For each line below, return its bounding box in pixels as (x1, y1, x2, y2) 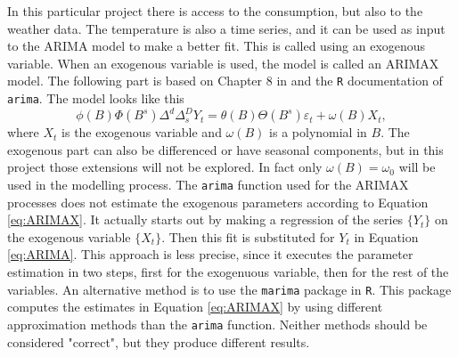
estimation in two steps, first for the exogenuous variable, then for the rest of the (7, 263, 449, 280)
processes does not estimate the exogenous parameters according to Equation (7, 192, 429, 211)
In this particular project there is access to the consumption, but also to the (7, 2, 423, 20)
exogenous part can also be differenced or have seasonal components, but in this (7, 140, 444, 158)
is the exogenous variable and (61, 123, 222, 142)
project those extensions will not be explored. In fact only (7, 158, 323, 176)
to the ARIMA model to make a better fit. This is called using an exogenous (7, 37, 426, 55)
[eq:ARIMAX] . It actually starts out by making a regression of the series (7, 210, 404, 229)
